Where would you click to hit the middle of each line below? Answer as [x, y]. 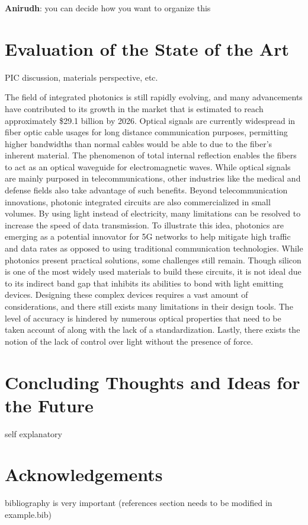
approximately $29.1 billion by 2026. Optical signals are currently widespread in [150, 120]
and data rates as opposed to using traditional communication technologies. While [154, 248]
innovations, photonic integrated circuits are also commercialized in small [138, 201]
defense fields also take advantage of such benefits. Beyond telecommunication [146, 190]
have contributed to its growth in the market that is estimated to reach [134, 108]
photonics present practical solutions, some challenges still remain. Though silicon [153, 260]
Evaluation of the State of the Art [147, 48]
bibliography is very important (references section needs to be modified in [139, 503]
